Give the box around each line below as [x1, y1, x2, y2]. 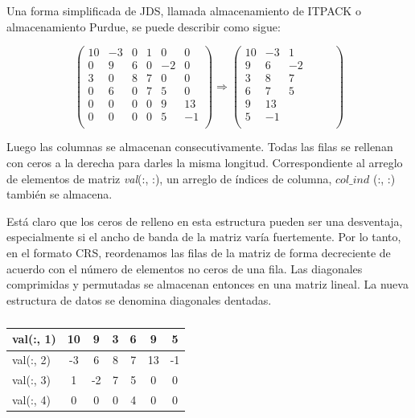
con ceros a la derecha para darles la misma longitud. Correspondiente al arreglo [6, 154, 403, 171]
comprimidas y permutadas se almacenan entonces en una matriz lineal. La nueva [6, 276, 409, 293]
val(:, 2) [12, 351, 51, 368]
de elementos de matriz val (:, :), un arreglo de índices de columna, [6, 170, 332, 186]
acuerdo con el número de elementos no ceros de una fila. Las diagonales [6, 260, 363, 277]
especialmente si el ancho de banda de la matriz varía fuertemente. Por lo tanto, [6, 228, 401, 245]
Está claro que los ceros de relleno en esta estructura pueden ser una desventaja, [6, 212, 403, 229]
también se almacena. [6, 186, 113, 203]
